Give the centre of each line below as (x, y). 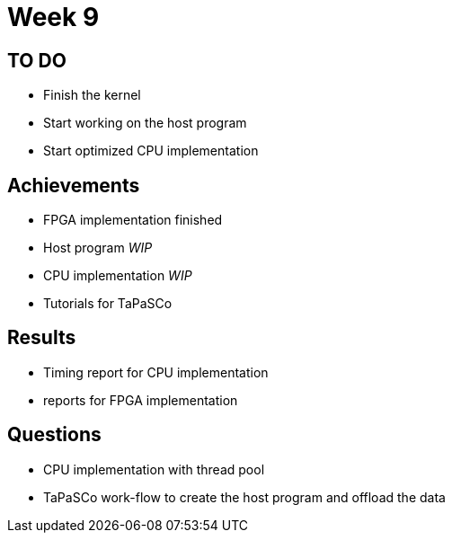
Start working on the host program (145, 123)
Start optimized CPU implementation (151, 151)
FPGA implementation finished (133, 220)
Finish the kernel (92, 95)
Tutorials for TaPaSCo (108, 304)
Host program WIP (98, 248)
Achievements (74, 185)
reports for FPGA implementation (141, 400)
